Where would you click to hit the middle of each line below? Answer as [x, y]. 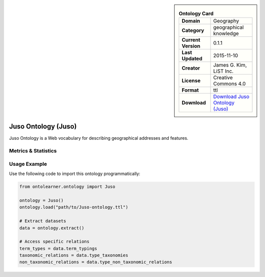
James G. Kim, [230, 65]
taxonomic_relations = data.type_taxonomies [74, 255]
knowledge [226, 33]
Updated [192, 59]
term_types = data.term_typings [58, 248]
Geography [226, 21]
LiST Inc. [223, 71]
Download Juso [231, 97]
